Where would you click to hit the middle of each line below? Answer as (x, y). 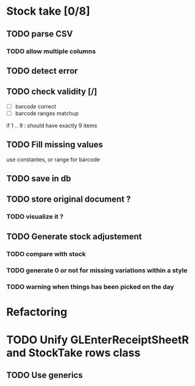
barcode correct (36, 106)
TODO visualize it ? (35, 217)
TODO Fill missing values (55, 145)
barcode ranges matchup (47, 113)
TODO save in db (39, 179)
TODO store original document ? (69, 199)
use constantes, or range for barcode (53, 159)
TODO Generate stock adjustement (74, 236)
